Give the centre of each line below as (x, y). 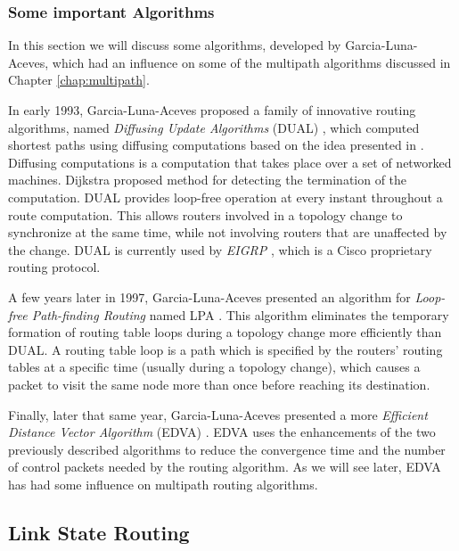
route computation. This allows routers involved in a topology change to (205, 214)
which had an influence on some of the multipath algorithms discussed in (251, 62)
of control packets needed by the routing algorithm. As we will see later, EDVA (225, 467)
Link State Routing (99, 532)
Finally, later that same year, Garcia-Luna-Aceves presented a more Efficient (218, 414)
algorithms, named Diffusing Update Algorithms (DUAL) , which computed (214, 127)
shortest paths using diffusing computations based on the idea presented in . (216, 145)
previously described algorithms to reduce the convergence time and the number (227, 449)
